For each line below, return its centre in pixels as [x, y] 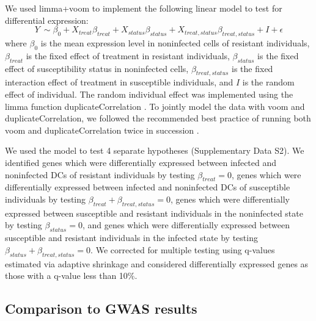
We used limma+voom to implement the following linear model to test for [144, 8]
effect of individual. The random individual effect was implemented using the [149, 94]
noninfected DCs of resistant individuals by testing [100, 174]
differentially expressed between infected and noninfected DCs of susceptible [148, 187]
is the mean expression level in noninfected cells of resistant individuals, [175, 42]
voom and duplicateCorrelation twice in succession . [102, 130]
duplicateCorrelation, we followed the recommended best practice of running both [158, 118]
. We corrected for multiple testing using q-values [183, 249]
